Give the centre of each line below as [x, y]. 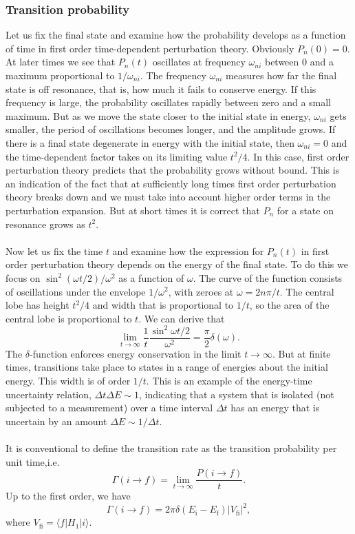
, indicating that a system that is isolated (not [236, 394]
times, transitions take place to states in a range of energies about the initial [167, 367]
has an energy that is [275, 408]
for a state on [305, 210]
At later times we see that [61, 62]
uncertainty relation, [49, 394]
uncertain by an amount [56, 421]
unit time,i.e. [33, 461]
